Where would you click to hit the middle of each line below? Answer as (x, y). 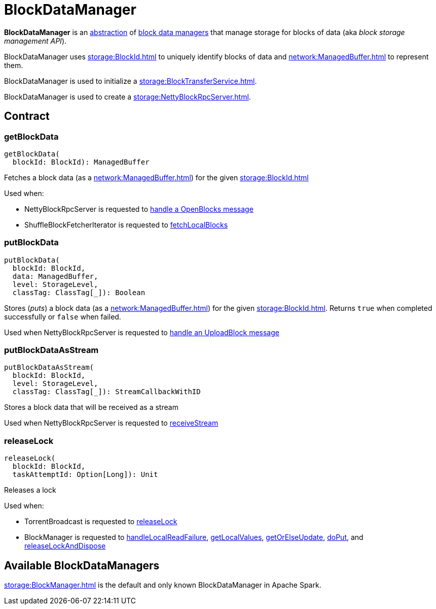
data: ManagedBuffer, (55, 276)
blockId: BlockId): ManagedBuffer (81, 162)
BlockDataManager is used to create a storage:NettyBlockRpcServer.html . (128, 97)
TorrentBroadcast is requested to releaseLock (101, 522)
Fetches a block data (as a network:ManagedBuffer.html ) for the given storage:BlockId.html (156, 177)
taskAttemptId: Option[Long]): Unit (85, 475)
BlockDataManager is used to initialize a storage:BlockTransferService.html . (131, 81)
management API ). (35, 41)
